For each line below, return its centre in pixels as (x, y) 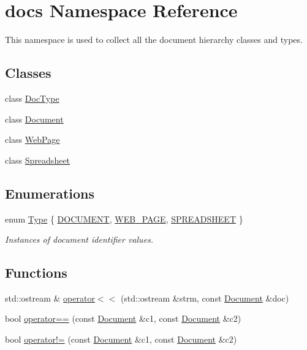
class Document (34, 119)
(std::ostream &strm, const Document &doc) (205, 298)
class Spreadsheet (38, 160)
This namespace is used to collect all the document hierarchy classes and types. (154, 40)
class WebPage (32, 139)
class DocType (32, 98)
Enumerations (50, 193)
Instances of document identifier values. (79, 239)
